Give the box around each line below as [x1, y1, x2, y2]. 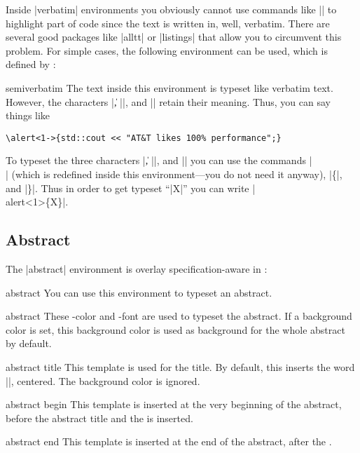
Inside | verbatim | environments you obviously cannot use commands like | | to [6, 2, 337, 16]
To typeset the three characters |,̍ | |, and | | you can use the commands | [6, 153, 312, 168]
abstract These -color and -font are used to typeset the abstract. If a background [6, 309, 352, 323]
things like [6, 108, 50, 123]
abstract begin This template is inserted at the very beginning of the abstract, [6, 397, 342, 412]
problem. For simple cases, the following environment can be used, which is [6, 43, 328, 58]
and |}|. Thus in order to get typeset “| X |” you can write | [6, 180, 256, 195]
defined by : [6, 57, 56, 72]
